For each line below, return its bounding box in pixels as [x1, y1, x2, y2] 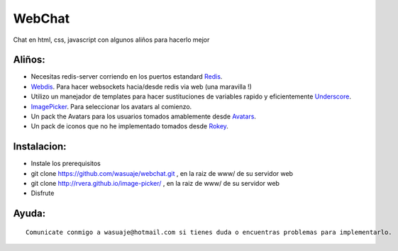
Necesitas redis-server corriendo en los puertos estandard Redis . [31, 72, 223, 81]
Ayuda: [13, 208, 46, 220]
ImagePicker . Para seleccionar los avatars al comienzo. [31, 102, 192, 111]
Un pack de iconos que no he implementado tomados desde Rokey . [31, 122, 228, 130]
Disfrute [31, 189, 55, 198]
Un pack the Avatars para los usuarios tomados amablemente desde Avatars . [31, 112, 257, 121]
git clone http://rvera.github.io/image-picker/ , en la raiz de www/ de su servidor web [31, 179, 280, 188]
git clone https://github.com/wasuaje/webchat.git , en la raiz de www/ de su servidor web [31, 169, 294, 177]
